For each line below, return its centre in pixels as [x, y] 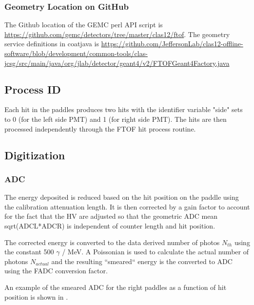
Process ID [33, 89]
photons [16, 261]
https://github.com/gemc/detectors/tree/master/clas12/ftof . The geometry [117, 34]
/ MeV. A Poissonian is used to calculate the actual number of [155, 252]
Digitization [35, 155]
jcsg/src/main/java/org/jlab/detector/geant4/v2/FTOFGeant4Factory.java [117, 63]
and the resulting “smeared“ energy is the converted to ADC [142, 261]
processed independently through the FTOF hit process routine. [100, 128]
